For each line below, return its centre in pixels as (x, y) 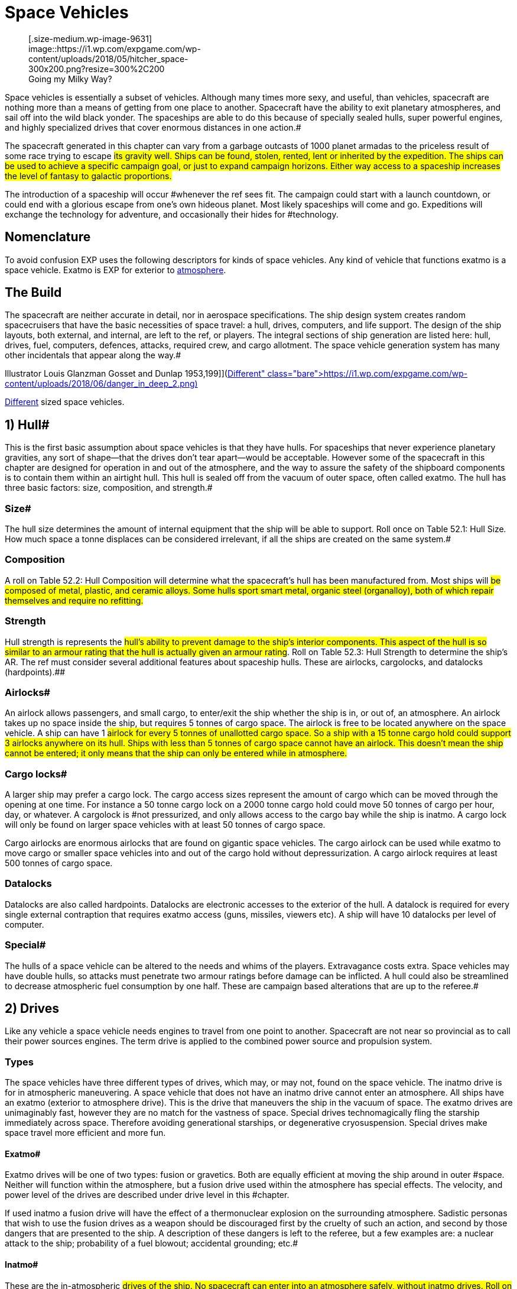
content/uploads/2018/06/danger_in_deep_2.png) (101, 384)
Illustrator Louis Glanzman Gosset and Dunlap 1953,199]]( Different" (135, 374)
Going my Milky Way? (70, 79)
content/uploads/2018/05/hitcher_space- (108, 59)
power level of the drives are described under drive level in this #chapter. (147, 1195)
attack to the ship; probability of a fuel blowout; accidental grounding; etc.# (152, 1243)
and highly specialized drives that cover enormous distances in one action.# (153, 127)
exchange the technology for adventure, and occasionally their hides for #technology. (172, 214)
